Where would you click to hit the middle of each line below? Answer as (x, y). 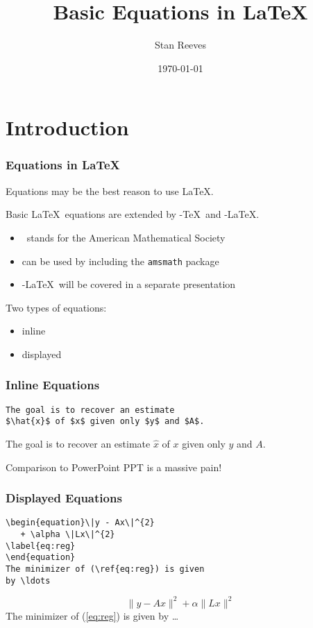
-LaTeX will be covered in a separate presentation (129, 284)
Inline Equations (53, 385)
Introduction (67, 127)
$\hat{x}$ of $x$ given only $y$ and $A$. (105, 422)
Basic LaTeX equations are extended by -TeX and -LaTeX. (133, 214)
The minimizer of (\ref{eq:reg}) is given (105, 569)
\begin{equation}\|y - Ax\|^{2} (80, 523)
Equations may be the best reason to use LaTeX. (110, 190)
